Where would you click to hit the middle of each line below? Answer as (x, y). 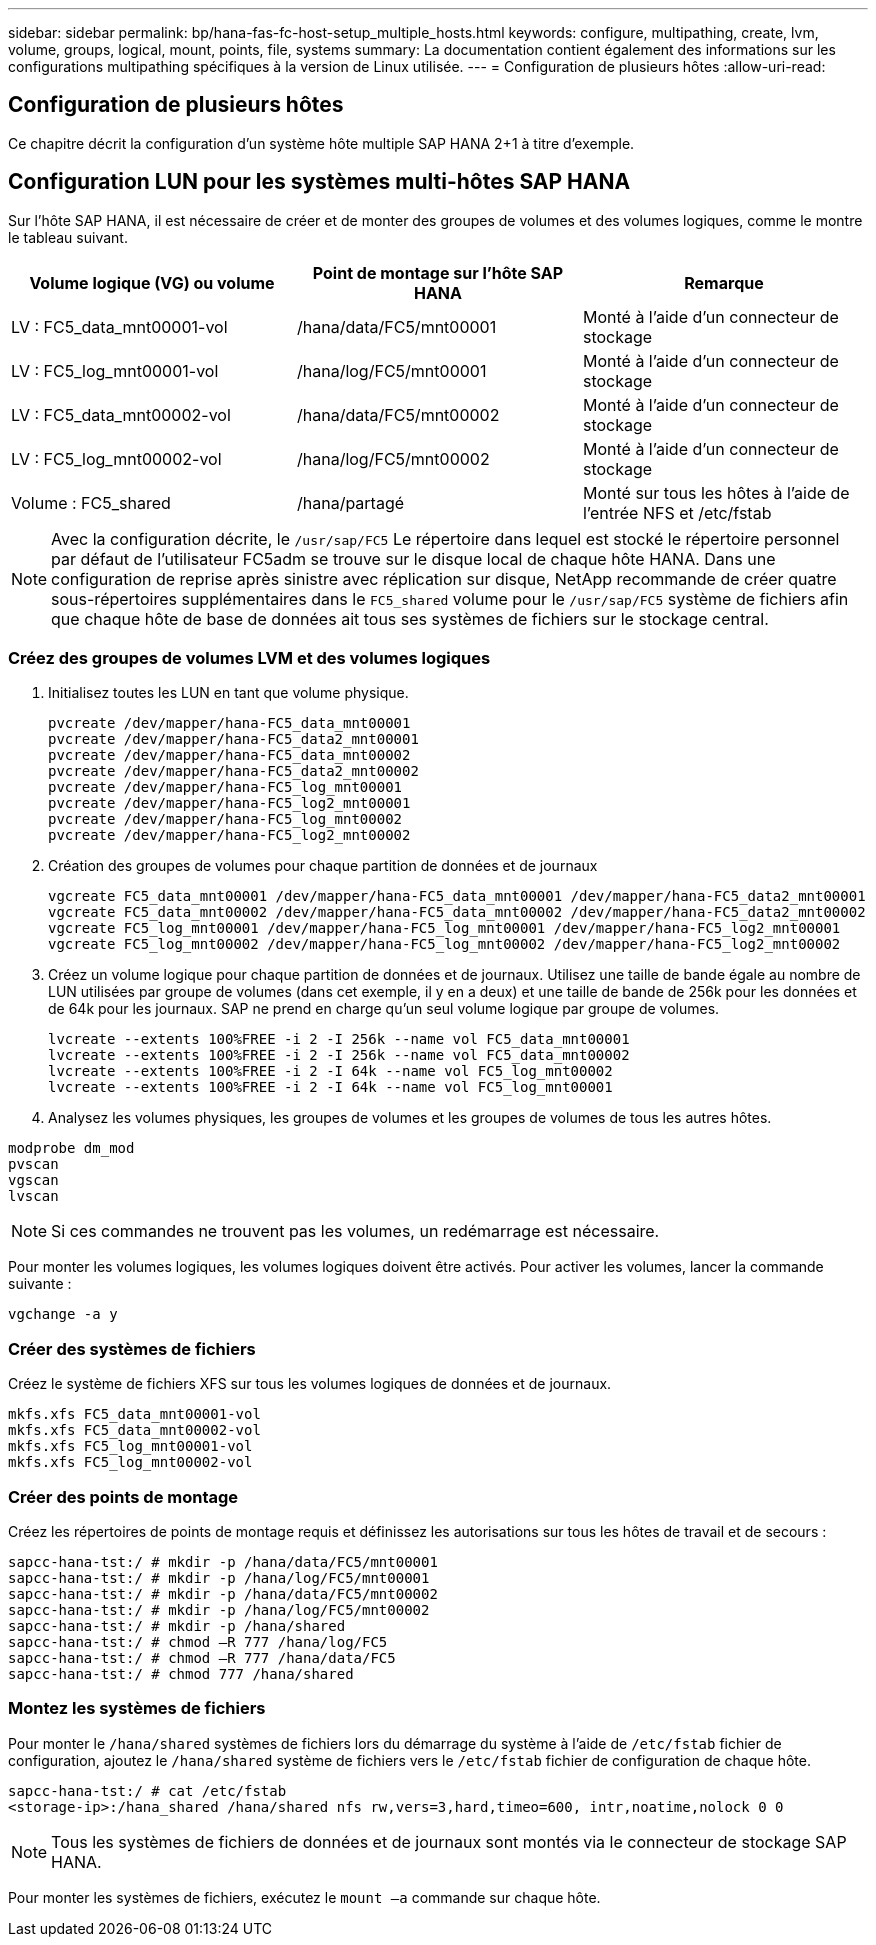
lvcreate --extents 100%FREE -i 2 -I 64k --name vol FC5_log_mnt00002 (330, 1071)
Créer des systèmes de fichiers (132, 1348)
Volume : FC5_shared (91, 502)
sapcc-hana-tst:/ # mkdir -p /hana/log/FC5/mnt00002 (219, 1609)
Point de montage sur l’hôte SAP (438, 272)
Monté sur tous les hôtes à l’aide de (716, 492)
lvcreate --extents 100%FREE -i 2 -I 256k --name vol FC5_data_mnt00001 (339, 1039)
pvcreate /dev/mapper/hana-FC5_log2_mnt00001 (229, 803)
